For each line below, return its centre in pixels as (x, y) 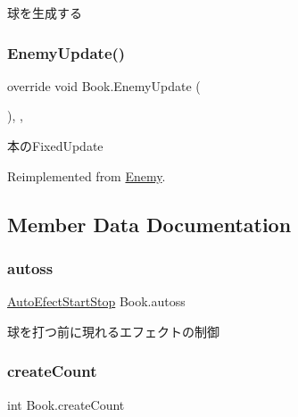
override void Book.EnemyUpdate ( (104, 85)
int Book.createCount (66, 404)
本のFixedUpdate (55, 146)
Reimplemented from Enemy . (87, 175)
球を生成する (45, 13)
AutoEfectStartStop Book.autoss (96, 301)
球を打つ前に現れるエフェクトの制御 (113, 331)
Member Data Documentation (149, 224)
